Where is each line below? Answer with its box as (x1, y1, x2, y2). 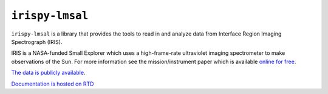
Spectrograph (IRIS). (11, 38, 63, 45)
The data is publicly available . (11, 69, 86, 77)
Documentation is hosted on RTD (11, 80, 94, 87)
